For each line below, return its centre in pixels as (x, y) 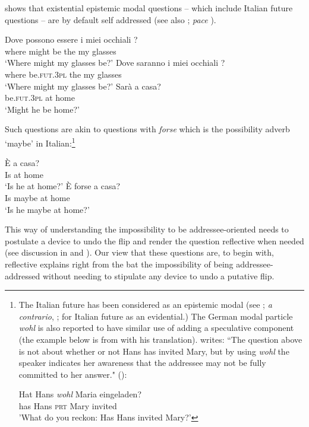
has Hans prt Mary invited (68, 405)
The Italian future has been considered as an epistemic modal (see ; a (145, 305)
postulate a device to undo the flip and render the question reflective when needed (154, 240)
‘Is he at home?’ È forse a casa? (63, 186)
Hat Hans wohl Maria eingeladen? (80, 394)
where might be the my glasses (61, 51)
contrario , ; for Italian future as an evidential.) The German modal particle (156, 316)
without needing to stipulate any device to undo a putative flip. (158, 275)
